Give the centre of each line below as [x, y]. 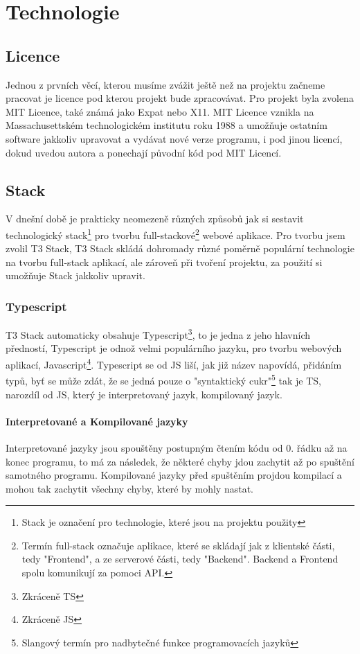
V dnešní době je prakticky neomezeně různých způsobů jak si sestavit [155, 219]
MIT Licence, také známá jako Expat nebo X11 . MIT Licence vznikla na [160, 111]
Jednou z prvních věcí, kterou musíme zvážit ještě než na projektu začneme [165, 84]
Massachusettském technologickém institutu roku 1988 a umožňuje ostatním [166, 125]
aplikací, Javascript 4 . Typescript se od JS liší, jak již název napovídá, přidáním [174, 363]
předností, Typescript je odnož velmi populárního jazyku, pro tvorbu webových [174, 348]
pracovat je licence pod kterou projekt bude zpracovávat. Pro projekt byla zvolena [180, 98]
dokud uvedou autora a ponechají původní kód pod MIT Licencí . [144, 152]
